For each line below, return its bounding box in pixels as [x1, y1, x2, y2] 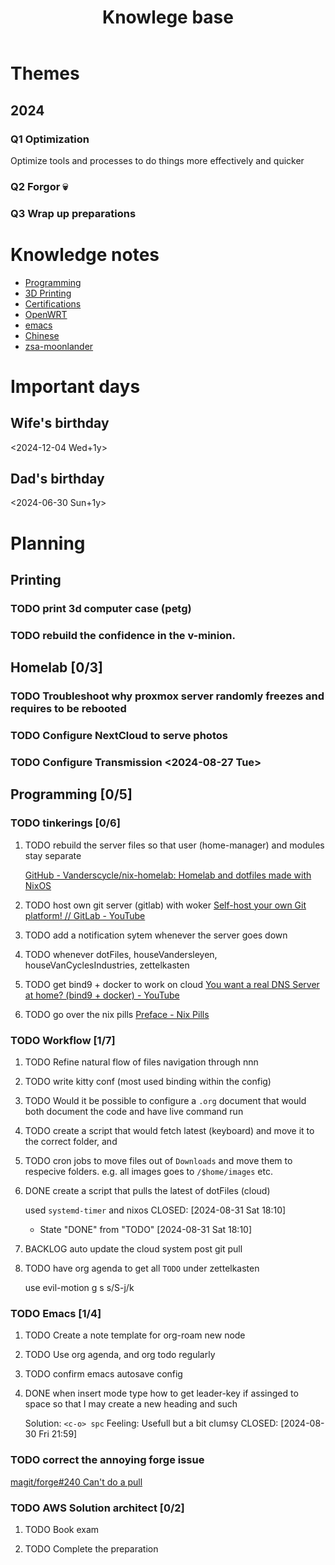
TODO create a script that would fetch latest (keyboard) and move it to [24, 1125, 315, 1137]
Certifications [24, 297, 82, 310]
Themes [10, 62, 80, 85]
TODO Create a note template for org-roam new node [24, 1329, 246, 1341]
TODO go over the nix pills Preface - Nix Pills [24, 1008, 210, 1020]
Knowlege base [102, 6, 234, 29]
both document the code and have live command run [24, 1106, 244, 1118]
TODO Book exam [24, 1523, 100, 1535]
